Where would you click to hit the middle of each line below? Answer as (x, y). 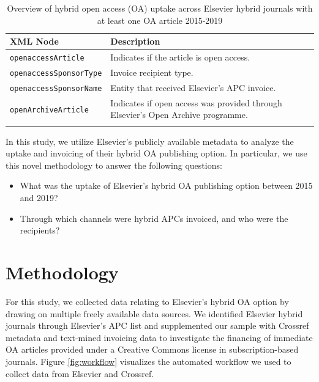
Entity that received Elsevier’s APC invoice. (193, 87)
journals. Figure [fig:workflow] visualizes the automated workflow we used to (148, 361)
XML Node (34, 41)
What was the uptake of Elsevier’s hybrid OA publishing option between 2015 (166, 185)
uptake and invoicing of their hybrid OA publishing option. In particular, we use (156, 153)
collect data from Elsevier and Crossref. (80, 373)
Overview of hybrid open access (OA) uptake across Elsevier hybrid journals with (160, 8)
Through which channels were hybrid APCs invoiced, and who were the (154, 218)
